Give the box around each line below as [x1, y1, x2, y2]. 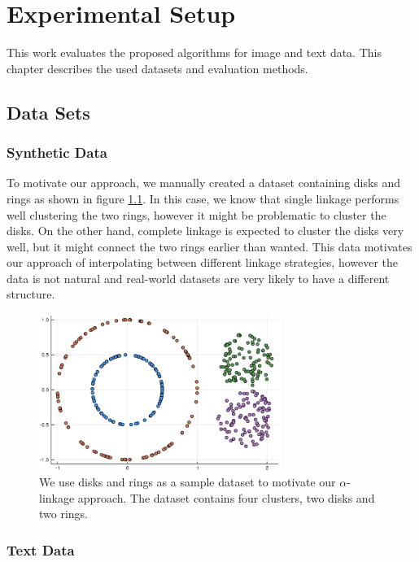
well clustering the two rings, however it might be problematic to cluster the [7, 206, 386, 223]
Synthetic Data [7, 142, 107, 163]
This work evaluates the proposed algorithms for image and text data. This [7, 44, 382, 61]
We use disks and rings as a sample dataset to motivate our [39, 473, 336, 490]
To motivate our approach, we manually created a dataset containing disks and [7, 174, 401, 191]
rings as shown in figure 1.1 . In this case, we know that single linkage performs [7, 190, 399, 207]
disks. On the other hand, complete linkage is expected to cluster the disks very [7, 222, 404, 239]
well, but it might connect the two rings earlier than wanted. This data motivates [7, 237, 412, 255]
